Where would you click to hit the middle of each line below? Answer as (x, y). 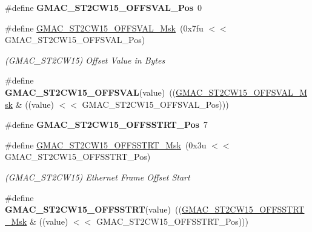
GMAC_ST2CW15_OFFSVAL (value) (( (91, 92)
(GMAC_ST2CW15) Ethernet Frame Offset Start (98, 177)
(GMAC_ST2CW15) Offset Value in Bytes (85, 60)
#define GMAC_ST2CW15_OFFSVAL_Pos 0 (103, 7)
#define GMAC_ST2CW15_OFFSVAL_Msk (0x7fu (104, 28)
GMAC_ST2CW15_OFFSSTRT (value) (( (93, 209)
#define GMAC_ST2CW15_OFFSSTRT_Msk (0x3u (106, 144)
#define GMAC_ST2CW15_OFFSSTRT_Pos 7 (106, 124)
